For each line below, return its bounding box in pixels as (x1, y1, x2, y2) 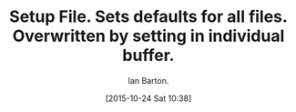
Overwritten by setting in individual (12, 25, 285, 46)
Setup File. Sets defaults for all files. (8, 6, 289, 27)
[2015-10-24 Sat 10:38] (105, 93, 192, 104)
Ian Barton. (128, 75, 169, 86)
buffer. (122, 46, 175, 66)
